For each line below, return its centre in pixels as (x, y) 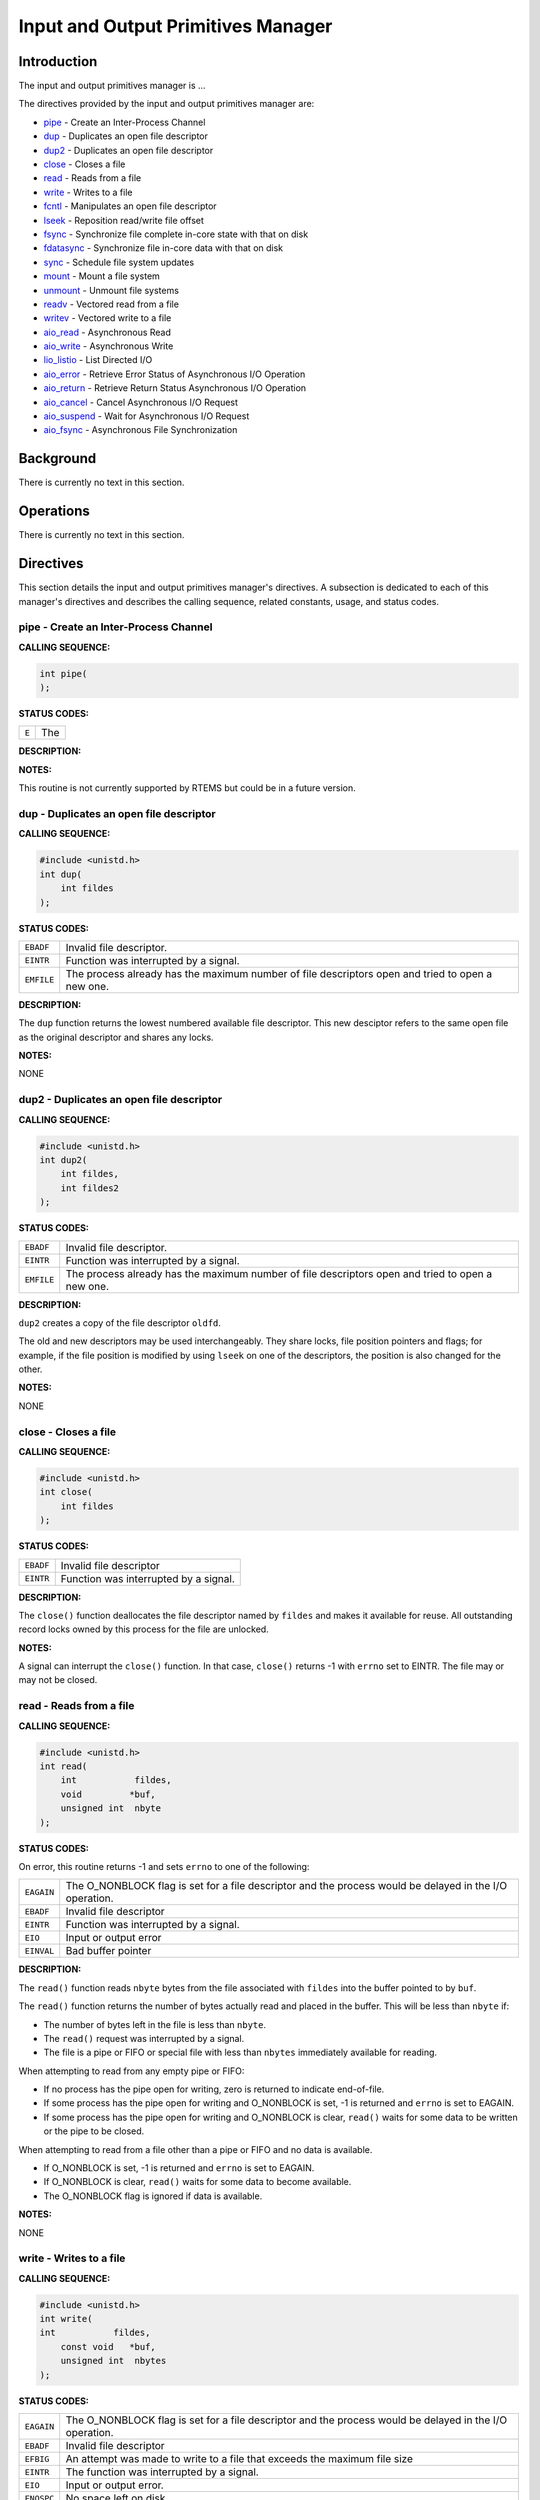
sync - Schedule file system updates (119, 262)
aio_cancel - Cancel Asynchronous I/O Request (141, 402)
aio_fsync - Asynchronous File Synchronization (140, 430)
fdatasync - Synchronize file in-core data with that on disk (163, 248)
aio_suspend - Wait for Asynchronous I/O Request (146, 416)
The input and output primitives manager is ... (112, 86)
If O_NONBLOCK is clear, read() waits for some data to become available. (197, 2182)
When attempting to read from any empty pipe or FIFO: (131, 2071)
